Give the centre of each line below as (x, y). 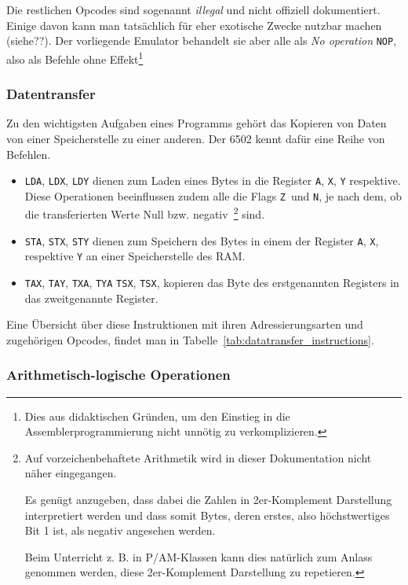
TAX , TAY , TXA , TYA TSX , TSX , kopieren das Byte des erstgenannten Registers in (212, 282)
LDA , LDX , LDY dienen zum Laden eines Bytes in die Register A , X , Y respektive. (213, 180)
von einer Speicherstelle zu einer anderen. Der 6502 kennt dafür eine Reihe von (196, 138)
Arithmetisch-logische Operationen (118, 375)
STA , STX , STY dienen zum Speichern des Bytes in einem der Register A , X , (202, 240)
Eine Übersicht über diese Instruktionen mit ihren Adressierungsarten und (185, 324)
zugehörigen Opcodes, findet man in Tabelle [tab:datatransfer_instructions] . (190, 339)
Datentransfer (51, 94)
